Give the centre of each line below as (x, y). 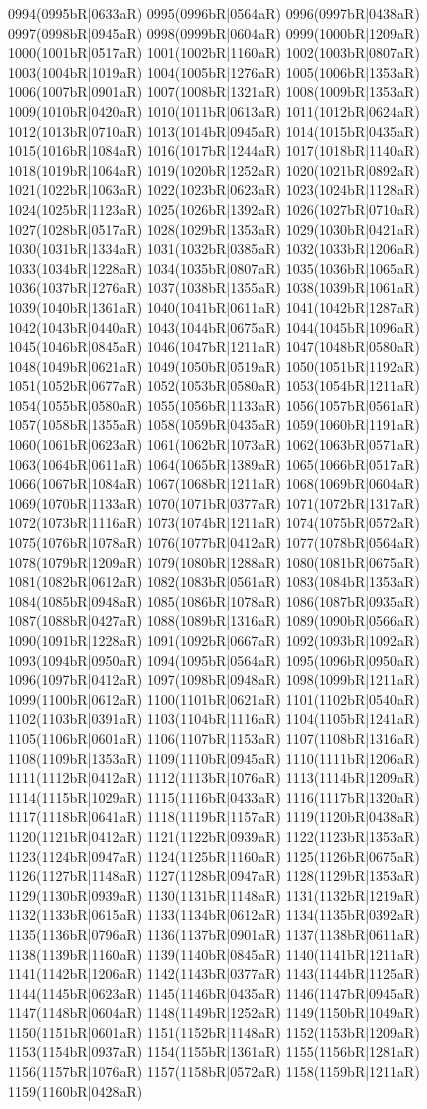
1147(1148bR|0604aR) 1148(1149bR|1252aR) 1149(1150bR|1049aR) (214, 1012)
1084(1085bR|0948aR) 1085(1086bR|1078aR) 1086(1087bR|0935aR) (214, 600)
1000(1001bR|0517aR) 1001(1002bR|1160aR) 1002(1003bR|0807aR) (214, 52)
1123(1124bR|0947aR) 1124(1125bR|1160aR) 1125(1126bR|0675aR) (214, 855)
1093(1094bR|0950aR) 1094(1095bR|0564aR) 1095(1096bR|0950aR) (214, 659)
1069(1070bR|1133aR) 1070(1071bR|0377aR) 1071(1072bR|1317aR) (214, 502)
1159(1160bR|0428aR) (75, 1090)
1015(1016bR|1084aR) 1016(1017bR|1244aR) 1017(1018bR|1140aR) (214, 150)
